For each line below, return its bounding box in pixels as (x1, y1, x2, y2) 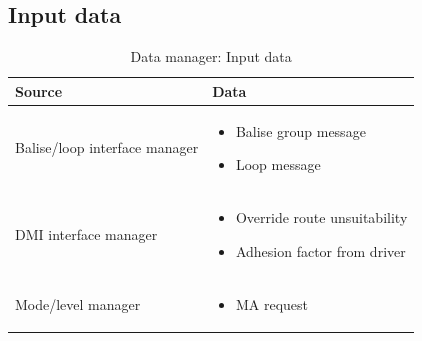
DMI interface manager (15, 223, 158, 244)
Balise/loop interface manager (15, 137, 199, 158)
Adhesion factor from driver (235, 240, 406, 261)
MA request (235, 293, 308, 314)
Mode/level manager (15, 293, 141, 314)
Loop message (235, 154, 321, 175)
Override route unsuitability (235, 207, 408, 228)
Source (15, 80, 63, 101)
